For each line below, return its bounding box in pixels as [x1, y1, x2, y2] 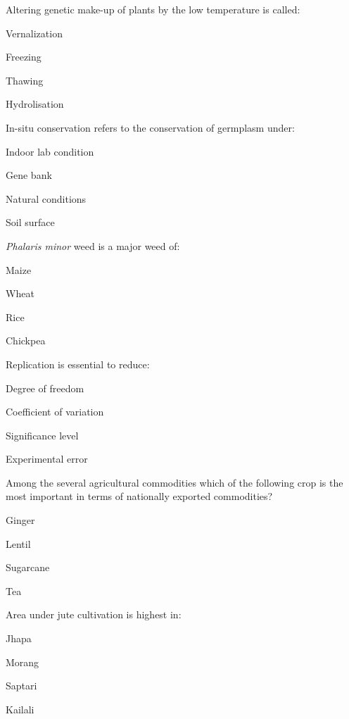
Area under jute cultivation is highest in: [6, 607, 182, 622]
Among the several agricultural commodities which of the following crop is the [6, 475, 343, 489]
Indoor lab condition [6, 144, 94, 158]
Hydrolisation [6, 96, 64, 111]
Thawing [6, 73, 44, 87]
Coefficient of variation [6, 404, 104, 419]
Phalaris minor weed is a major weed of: [6, 238, 180, 253]
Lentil [6, 536, 31, 551]
